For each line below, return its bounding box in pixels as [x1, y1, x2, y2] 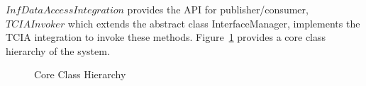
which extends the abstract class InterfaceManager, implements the [67, 16, 360, 30]
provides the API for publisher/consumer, [127, 2, 309, 16]
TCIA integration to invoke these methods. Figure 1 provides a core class [6, 30, 326, 44]
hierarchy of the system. [6, 43, 110, 58]
